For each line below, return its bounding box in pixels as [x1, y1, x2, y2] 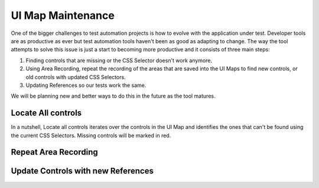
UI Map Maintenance [11, 9, 115, 22]
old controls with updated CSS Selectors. [25, 73, 126, 80]
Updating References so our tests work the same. [25, 82, 147, 89]
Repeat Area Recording [11, 147, 99, 157]
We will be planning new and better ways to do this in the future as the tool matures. [11, 92, 216, 100]
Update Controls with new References [11, 166, 154, 176]
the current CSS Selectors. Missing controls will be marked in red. [11, 132, 171, 139]
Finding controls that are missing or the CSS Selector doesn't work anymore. [25, 57, 213, 64]
